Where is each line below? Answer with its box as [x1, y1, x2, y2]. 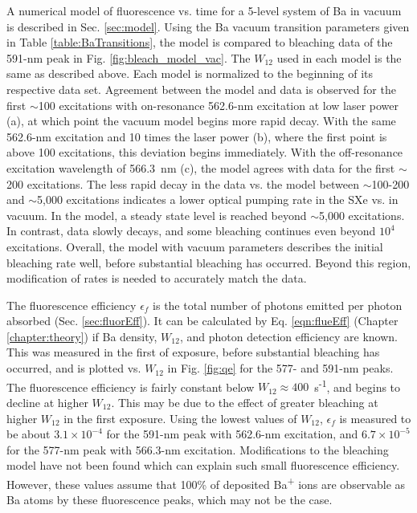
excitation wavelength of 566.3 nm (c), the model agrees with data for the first [6, 159, 395, 176]
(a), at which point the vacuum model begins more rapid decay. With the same [6, 112, 396, 129]
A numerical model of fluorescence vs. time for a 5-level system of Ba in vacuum [6, 2, 402, 18]
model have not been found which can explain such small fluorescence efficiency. [6, 457, 400, 474]
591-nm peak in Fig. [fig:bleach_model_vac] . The [6, 49, 251, 66]
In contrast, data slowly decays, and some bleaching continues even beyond [6, 222, 376, 239]
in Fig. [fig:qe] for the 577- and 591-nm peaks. [167, 360, 394, 377]
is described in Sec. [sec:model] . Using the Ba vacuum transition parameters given [6, 18, 410, 35]
